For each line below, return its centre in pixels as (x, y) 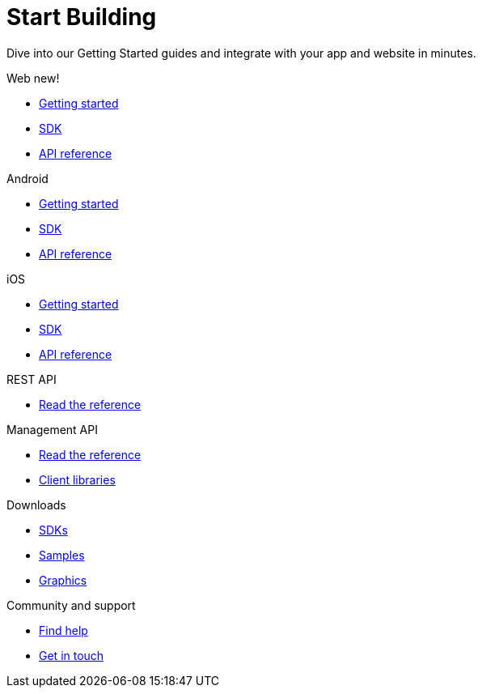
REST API (32, 379)
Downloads (36, 505)
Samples (62, 555)
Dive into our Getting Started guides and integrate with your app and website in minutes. (241, 53)
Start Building (82, 17)
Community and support (71, 605)
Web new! (33, 78)
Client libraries (77, 479)
